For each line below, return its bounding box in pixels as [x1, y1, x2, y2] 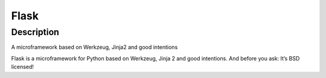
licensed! [11, 63, 34, 71]
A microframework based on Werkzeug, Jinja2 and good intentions [11, 44, 178, 51]
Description [11, 27, 60, 37]
